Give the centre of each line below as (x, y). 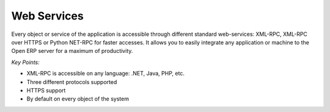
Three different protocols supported (72, 82)
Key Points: (25, 62)
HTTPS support (46, 90)
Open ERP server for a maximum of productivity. (72, 51)
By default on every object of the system (78, 99)
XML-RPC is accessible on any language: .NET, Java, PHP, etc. (105, 74)
